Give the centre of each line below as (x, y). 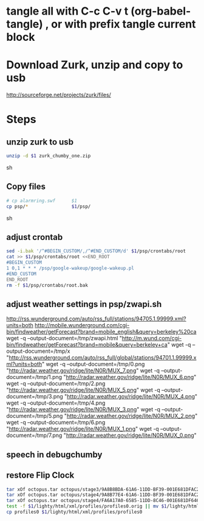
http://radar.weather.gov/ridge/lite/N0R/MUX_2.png (131, 416)
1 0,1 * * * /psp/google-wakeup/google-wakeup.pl (70, 268)
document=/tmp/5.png (35, 416)
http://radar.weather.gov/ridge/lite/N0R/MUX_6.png (130, 377)
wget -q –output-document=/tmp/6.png (56, 422)
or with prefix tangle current (123, 24)
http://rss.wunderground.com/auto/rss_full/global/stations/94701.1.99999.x (103, 358)
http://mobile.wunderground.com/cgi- (82, 325)
